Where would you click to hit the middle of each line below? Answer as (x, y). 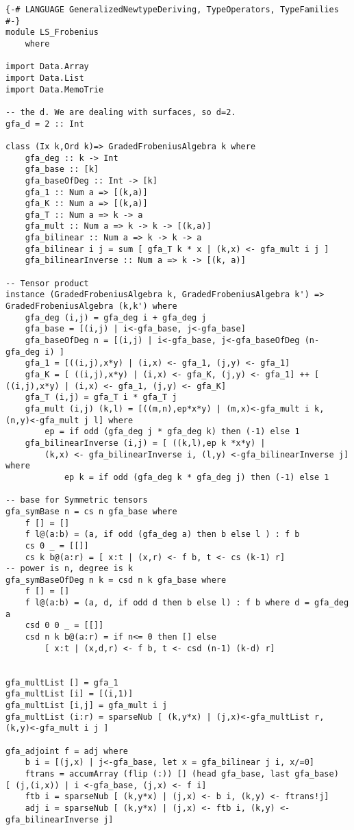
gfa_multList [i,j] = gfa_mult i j (87, 706)
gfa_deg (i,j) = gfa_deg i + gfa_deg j (116, 317)
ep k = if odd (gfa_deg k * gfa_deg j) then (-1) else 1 (197, 477)
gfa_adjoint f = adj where (67, 751)
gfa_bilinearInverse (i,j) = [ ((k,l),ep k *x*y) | (145, 443)
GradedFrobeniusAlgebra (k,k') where (91, 306)
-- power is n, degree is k (69, 569)
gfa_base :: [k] (62, 169)
